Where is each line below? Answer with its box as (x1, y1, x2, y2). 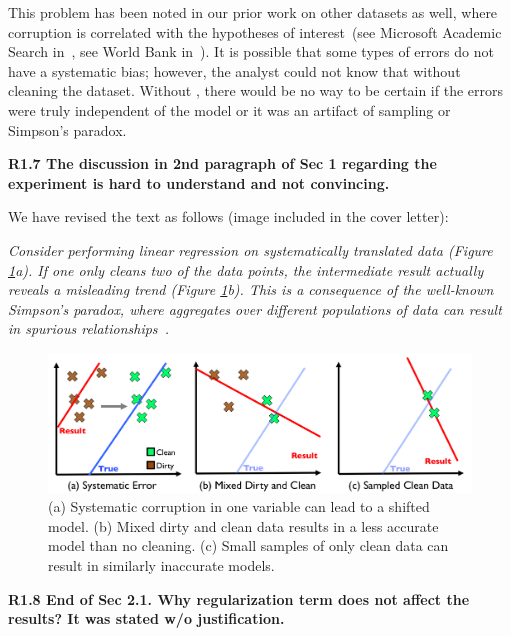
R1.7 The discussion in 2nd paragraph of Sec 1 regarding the (8, 153, 437, 174)
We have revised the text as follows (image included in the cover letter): (8, 206, 449, 227)
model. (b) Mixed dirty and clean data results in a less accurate (48, 515, 439, 536)
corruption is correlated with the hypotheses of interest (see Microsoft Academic (8, 21, 502, 42)
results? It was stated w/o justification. (8, 608, 285, 629)
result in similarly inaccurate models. (48, 554, 275, 575)
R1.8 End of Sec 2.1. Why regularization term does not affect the (8, 588, 470, 609)
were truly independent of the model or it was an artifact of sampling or (8, 99, 451, 120)
